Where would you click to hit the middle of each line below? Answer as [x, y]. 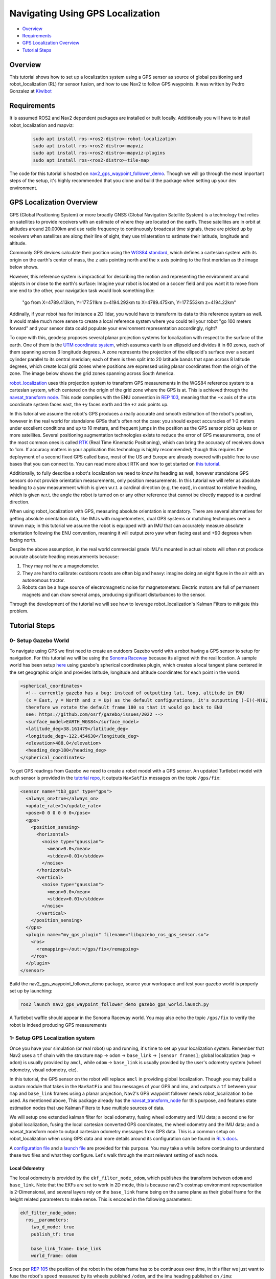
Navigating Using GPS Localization [85, 13]
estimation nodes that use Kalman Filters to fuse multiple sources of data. [87, 1108]
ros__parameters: [47, 1220]
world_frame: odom [54, 1256]
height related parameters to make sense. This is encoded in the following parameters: [101, 1199]
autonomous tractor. [43, 580]
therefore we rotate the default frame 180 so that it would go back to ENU [124, 707]
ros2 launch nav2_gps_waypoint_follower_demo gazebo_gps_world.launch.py [114, 1005]
